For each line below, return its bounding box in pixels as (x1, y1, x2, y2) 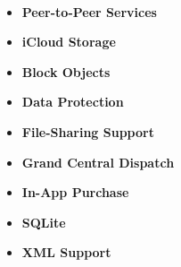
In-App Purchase (21, 183, 129, 202)
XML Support (21, 243, 111, 262)
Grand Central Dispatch (21, 152, 175, 171)
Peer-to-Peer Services (21, 2, 157, 21)
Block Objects (21, 62, 111, 81)
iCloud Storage (21, 32, 116, 51)
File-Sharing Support (21, 122, 154, 141)
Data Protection (21, 92, 124, 111)
